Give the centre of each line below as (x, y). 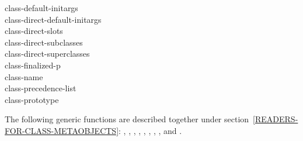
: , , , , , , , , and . (150, 130)
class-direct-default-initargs (53, 19)
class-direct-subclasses (44, 42)
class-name (24, 76)
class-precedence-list (41, 88)
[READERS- (276, 119)
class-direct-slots (34, 31)
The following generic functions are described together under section (127, 119)
